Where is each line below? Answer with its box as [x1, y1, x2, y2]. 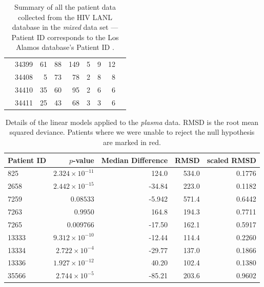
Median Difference [101, 154, 168, 165]
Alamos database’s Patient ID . [16, 42, 114, 52]
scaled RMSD [207, 154, 256, 165]
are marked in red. [103, 137, 161, 148]
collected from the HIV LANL [18, 11, 112, 22]
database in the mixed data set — [12, 22, 118, 32]
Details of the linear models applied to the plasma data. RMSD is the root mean [5, 116, 259, 127]
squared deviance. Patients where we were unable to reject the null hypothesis [9, 127, 255, 137]
